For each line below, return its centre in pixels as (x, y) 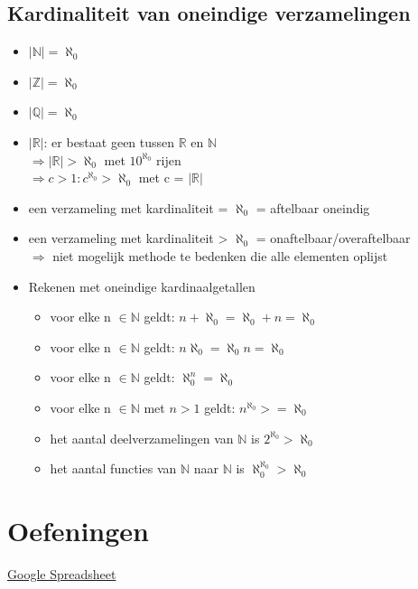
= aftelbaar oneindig (313, 207)
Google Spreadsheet (62, 573)
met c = (161, 178)
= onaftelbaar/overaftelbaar (333, 238)
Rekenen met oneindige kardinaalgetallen (142, 286)
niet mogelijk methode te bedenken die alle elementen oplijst (220, 255)
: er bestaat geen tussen (109, 141)
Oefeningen (78, 530)
